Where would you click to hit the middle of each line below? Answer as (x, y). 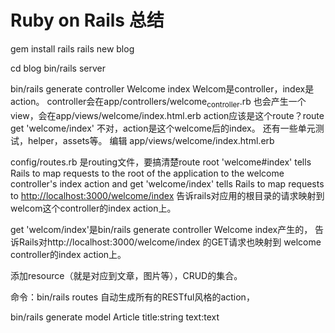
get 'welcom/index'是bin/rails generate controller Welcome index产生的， (161, 229)
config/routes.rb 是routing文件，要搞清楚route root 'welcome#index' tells (161, 162)
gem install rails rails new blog (72, 48)
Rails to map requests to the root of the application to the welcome (147, 173)
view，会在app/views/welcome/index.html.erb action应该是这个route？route (167, 115)
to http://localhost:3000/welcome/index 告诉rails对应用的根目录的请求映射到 (167, 195)
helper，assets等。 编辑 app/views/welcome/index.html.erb (151, 140)
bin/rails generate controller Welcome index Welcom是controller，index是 (162, 88)
